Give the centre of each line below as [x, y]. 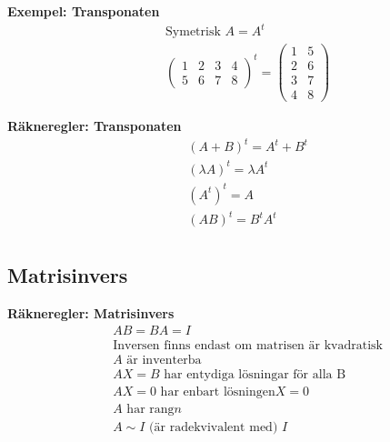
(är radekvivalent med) [214, 428]
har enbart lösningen [218, 392]
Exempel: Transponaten [84, 11]
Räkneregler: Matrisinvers [91, 313]
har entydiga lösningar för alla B [255, 375]
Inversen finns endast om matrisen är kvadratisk [248, 345]
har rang [150, 410]
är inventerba [164, 360]
